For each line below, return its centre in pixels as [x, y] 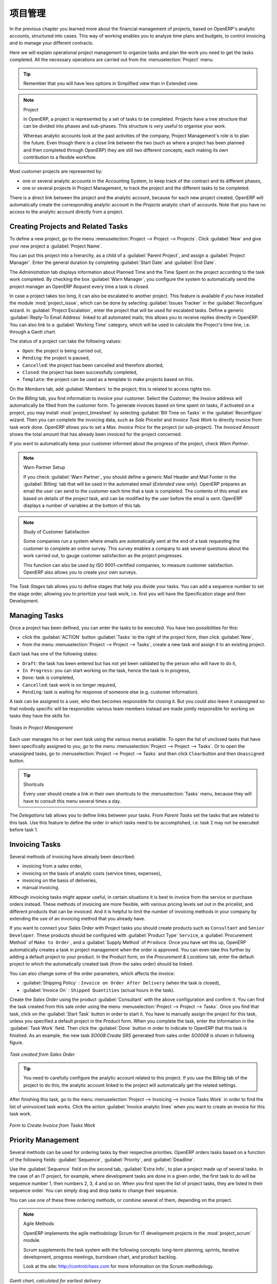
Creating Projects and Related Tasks [69, 227]
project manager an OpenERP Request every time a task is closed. [80, 286]
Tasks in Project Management [41, 727]
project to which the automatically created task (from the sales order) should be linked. [101, 964]
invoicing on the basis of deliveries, [60, 880]
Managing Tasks [36, 616]
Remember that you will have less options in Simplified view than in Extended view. [111, 83]
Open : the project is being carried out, [62, 351]
